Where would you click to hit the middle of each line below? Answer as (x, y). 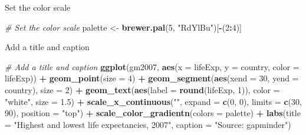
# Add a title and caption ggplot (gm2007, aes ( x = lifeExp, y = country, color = (152, 66)
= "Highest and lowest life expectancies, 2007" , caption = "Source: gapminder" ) (148, 124)
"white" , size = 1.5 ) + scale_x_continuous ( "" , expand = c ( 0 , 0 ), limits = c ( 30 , (153, 101)
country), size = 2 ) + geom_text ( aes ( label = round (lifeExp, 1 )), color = (142, 89)
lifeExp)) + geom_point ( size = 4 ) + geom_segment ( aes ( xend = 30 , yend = (152, 78)
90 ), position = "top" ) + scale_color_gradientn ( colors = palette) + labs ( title (153, 113)
